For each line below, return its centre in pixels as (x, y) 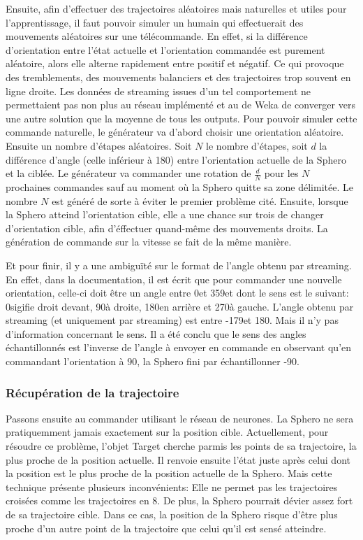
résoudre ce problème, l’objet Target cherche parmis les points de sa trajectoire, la (181, 446)
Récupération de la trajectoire (92, 392)
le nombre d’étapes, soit (257, 145)
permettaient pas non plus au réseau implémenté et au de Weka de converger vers (180, 105)
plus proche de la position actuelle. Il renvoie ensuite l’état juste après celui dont (178, 459)
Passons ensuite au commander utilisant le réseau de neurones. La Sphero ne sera (180, 418)
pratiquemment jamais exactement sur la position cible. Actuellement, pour (167, 432)
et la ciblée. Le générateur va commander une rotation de (128, 173)
